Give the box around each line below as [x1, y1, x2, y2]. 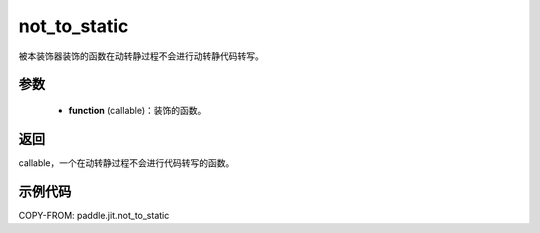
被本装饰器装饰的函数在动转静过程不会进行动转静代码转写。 [18, 50, 264, 62]
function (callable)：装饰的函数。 [68, 104, 207, 116]
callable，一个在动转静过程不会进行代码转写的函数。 [18, 156, 235, 169]
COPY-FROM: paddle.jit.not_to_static [18, 209, 170, 221]
